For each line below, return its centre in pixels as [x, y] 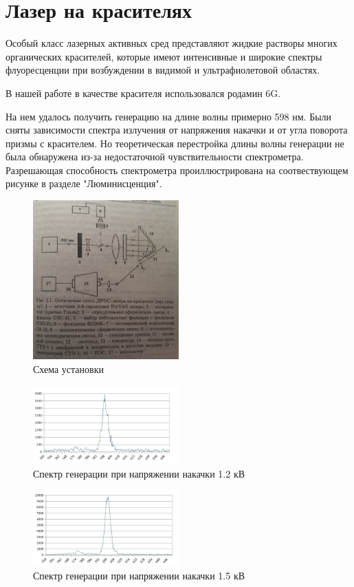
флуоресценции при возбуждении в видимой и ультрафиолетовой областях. [163, 70]
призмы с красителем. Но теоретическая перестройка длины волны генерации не [175, 143]
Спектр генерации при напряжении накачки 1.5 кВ [139, 575]
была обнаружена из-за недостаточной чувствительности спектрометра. [155, 157]
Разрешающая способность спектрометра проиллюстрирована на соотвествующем [177, 170]
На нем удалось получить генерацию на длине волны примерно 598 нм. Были [169, 116]
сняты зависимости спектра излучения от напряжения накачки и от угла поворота [177, 130]
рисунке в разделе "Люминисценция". [84, 183]
